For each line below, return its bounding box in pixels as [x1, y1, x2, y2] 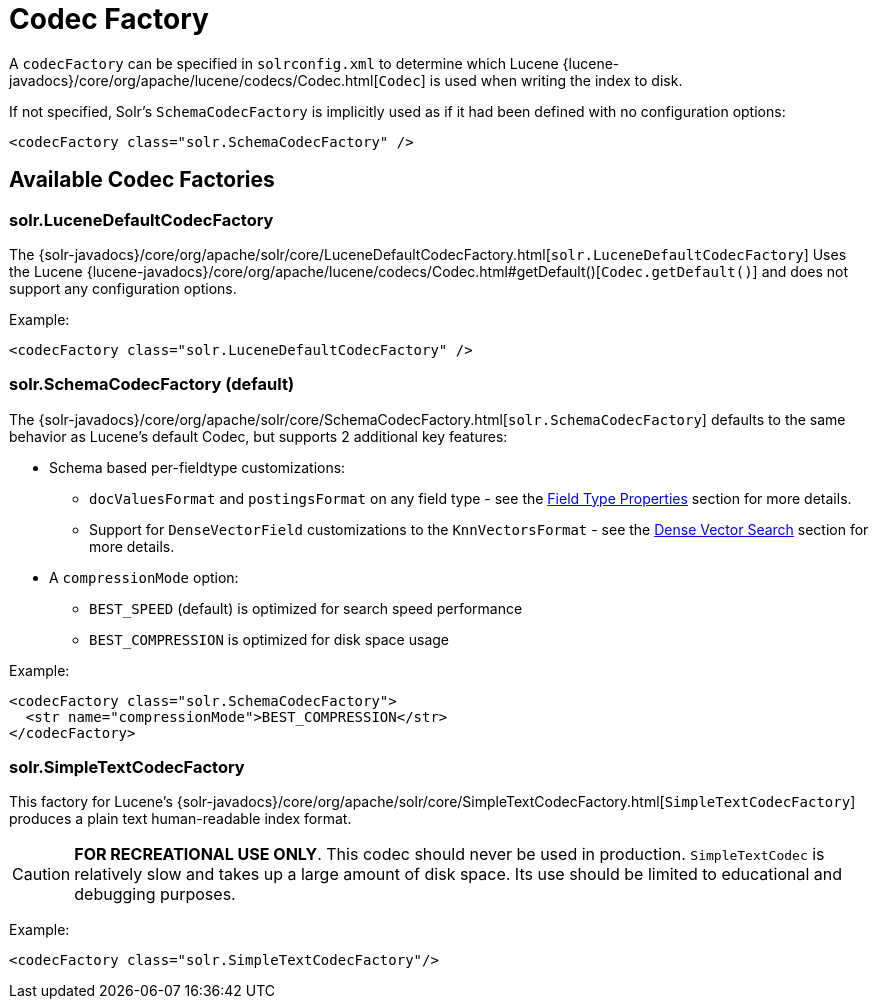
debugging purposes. [74, 884, 236, 905]
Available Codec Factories [9, 167, 275, 193]
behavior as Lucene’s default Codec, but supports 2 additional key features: [9, 427, 508, 445]
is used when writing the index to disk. [429, 71, 683, 89]
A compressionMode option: [49, 568, 239, 586]
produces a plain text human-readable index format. [9, 810, 352, 828]
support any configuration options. [9, 279, 237, 297]
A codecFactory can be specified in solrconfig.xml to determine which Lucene [9, 54, 559, 72]
